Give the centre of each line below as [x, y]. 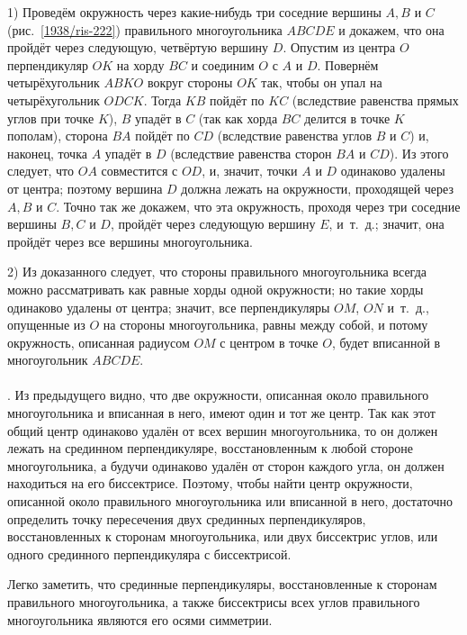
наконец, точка [47, 153]
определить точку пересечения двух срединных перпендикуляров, [187, 518]
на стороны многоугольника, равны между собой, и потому [265, 325]
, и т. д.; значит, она [386, 224]
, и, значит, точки [250, 171]
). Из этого [419, 153]
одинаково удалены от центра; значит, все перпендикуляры [169, 307]
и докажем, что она [391, 29]
